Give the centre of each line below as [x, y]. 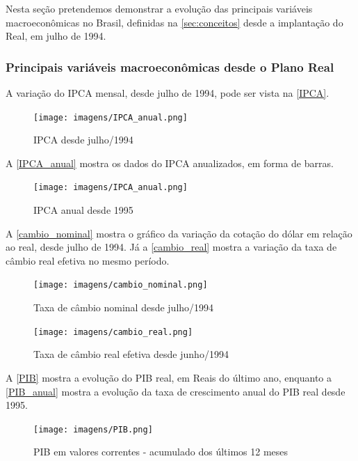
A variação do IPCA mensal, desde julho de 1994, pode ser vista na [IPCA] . [168, 93]
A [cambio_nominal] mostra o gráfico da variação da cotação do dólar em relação [179, 233]
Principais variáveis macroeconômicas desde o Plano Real [170, 67]
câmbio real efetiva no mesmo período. [88, 260]
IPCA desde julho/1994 [83, 140]
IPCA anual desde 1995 [83, 210]
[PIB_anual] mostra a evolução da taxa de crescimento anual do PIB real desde [176, 391]
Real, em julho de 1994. [56, 36]
